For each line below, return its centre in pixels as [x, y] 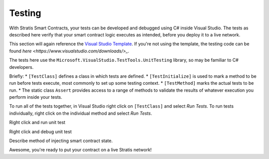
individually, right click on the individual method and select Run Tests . [80, 113]
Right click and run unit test [37, 123]
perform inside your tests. [36, 97]
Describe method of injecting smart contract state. [61, 141]
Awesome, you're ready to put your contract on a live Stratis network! [80, 150]
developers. [21, 67]
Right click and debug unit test [40, 132]
